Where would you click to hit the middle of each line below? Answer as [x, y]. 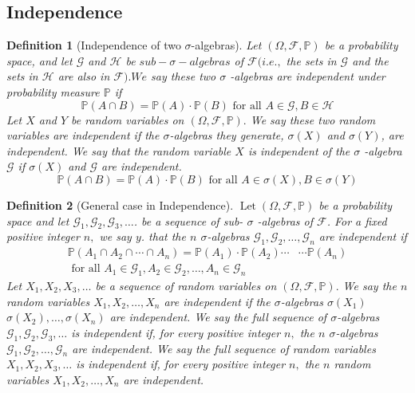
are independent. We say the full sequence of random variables [224, 348]
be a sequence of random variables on [186, 285]
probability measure [53, 91]
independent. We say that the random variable [119, 150]
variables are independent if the [83, 135]
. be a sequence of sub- [188, 220]
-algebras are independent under [308, 76]
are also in [84, 76]
